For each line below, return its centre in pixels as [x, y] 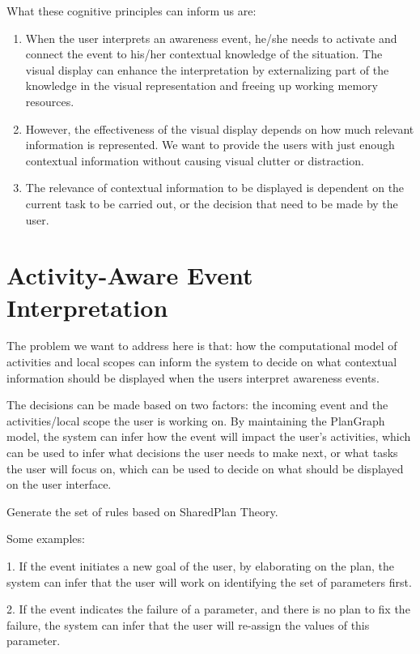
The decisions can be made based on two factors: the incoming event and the [197, 405]
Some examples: [46, 539]
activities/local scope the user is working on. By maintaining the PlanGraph [196, 420]
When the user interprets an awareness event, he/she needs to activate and [211, 38]
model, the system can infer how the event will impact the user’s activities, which [209, 436]
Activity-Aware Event [130, 275]
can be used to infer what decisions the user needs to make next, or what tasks [202, 452]
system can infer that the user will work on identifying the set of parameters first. [209, 581]
